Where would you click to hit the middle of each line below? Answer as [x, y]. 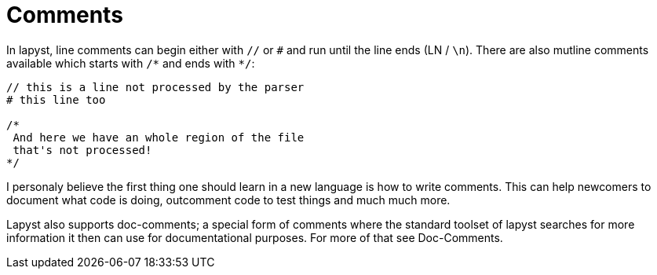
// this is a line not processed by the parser [155, 87]
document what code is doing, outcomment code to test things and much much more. [228, 200]
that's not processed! [82, 150]
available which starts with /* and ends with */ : [131, 63]
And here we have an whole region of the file [159, 137]
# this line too [56, 99]
